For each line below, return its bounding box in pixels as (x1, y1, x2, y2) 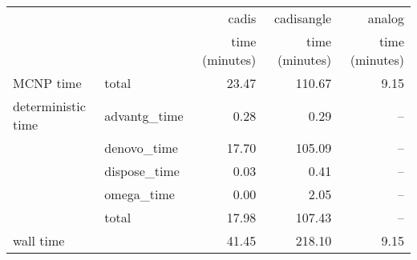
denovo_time (104, 138, 178, 157)
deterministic (13, 97, 86, 115)
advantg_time (104, 106, 184, 125)
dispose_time (104, 162, 180, 180)
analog (367, 9, 404, 27)
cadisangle (274, 9, 332, 27)
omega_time (104, 185, 175, 203)
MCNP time (13, 74, 82, 92)
